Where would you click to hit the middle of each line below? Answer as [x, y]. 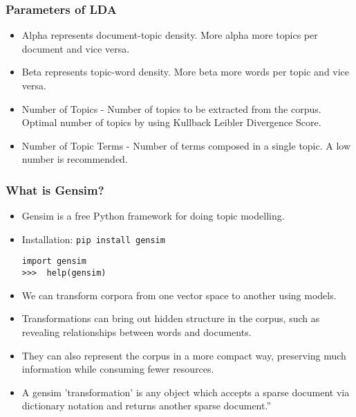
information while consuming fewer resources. [118, 369]
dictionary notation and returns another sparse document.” [146, 406]
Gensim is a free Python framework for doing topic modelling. [153, 216]
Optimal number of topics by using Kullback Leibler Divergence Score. [171, 122]
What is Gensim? [55, 189]
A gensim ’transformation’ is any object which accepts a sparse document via [186, 392]
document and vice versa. [76, 48]
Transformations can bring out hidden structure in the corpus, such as [171, 318]
